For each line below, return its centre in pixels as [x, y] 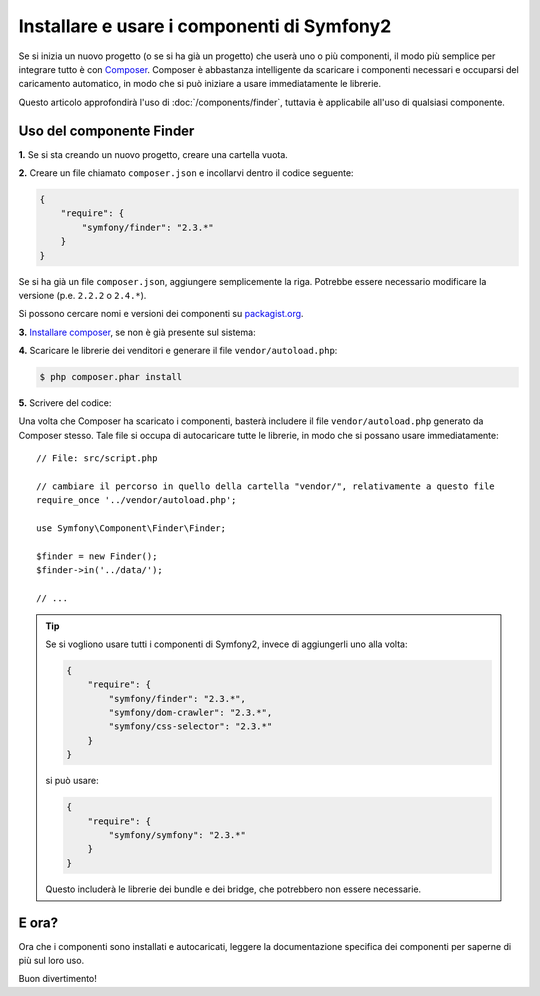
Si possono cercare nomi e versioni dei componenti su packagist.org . [161, 314]
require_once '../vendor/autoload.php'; [136, 500]
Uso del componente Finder [106, 130]
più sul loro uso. [51, 961]
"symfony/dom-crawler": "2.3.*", [190, 713]
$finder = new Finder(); [97, 556]
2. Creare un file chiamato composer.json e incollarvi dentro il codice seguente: [186, 173]
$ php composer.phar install [111, 377]
